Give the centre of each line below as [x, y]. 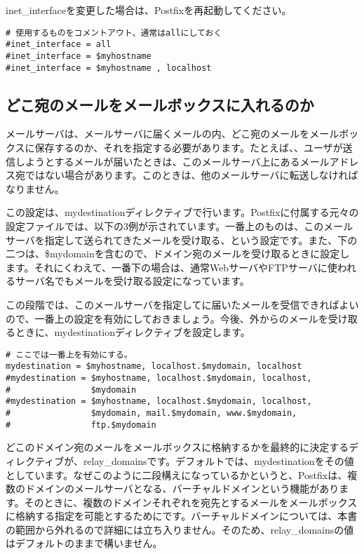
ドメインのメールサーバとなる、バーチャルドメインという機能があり [182, 488]
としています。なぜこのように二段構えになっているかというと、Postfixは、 [177, 474]
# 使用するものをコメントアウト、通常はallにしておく [114, 33]
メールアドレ [329, 161]
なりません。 [35, 188]
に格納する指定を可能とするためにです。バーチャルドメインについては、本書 [182, 516]
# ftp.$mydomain [81, 425]
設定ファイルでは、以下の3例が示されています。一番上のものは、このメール [180, 225]
